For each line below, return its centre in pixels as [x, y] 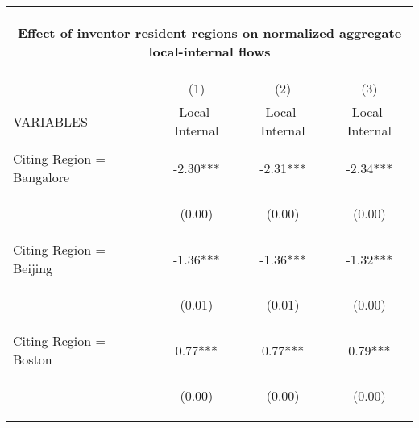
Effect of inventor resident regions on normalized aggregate [209, 33]
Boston [33, 359]
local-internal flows [209, 51]
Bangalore [41, 177]
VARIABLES [50, 121]
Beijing [33, 268]
